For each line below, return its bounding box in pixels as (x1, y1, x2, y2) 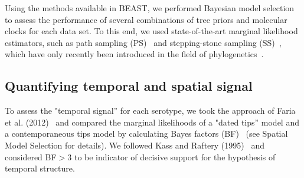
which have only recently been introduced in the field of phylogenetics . (5, 48, 264, 60)
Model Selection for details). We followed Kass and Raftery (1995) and (5, 139, 264, 151)
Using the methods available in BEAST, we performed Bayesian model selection (5, 2, 295, 14)
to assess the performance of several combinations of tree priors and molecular (5, 13, 287, 25)
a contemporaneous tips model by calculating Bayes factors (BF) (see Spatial (5, 127, 288, 140)
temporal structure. (5, 162, 75, 174)
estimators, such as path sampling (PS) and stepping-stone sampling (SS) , (5, 36, 282, 48)
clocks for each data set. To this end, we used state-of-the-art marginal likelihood (5, 25, 298, 37)
